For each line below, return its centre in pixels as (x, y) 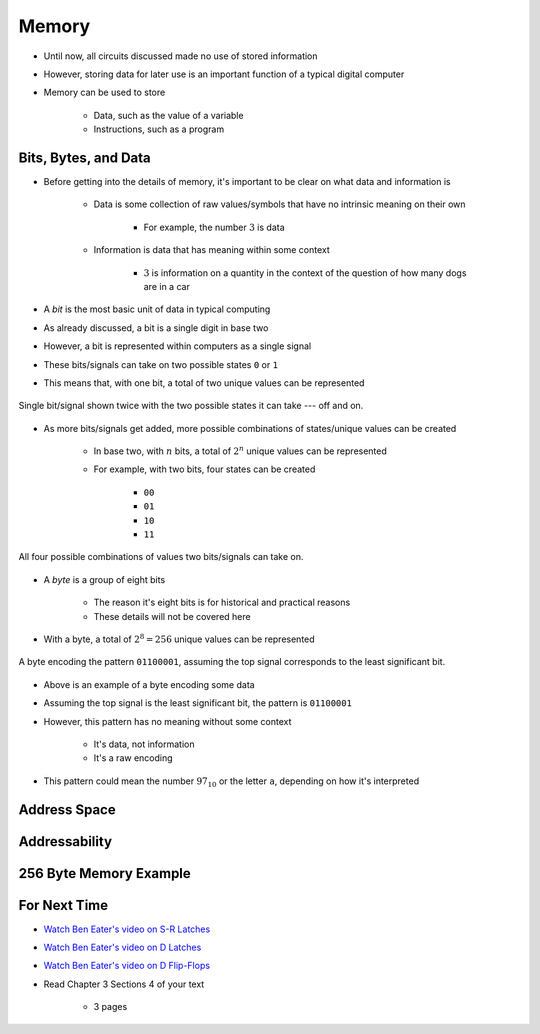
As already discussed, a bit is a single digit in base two (156, 327)
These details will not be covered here (172, 616)
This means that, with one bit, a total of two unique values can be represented (204, 382)
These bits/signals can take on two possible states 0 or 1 (161, 364)
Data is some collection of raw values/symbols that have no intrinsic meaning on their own (279, 204)
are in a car (166, 286)
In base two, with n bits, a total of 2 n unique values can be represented (240, 450)
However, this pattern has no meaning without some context (167, 721)
